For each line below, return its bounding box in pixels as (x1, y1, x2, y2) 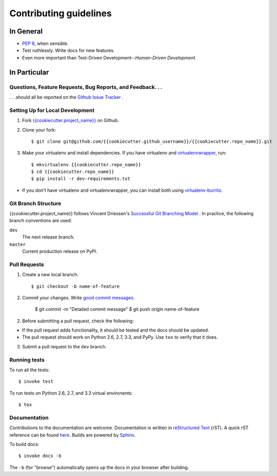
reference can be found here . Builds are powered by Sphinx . (9, 432, 136, 438)
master (9, 242, 26, 247)
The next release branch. (22, 234, 75, 240)
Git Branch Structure (9, 200, 61, 207)
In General (9, 27, 43, 36)
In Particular (9, 68, 49, 76)
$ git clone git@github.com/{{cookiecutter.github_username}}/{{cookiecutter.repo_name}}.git (31, 138, 272, 144)
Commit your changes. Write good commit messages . (22, 294, 135, 301)
